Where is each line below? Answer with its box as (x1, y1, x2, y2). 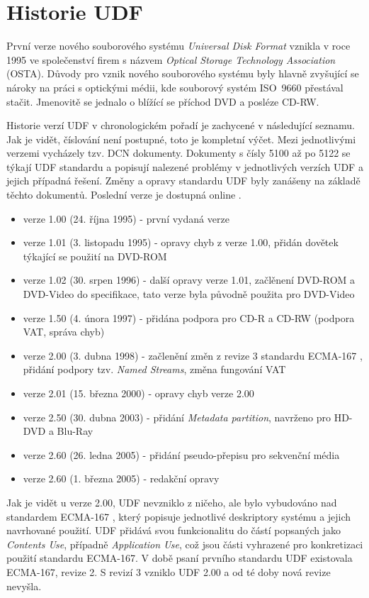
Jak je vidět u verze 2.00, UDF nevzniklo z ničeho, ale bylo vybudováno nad (6, 494, 337, 509)
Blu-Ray (57, 423, 93, 438)
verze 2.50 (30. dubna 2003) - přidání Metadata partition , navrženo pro (23, 409, 331, 424)
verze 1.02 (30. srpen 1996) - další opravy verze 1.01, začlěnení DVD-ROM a (23, 272, 356, 287)
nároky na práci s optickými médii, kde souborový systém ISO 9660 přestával (6, 79, 344, 94)
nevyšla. (6, 578, 42, 593)
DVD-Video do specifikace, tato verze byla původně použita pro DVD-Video (23, 287, 355, 301)
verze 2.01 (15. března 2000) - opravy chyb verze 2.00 (23, 386, 254, 400)
